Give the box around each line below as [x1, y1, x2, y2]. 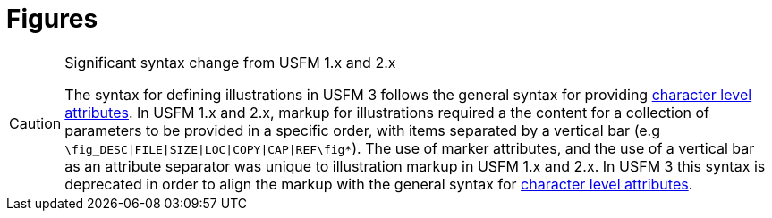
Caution [9, 113, 62, 132]
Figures [6, 4, 98, 34]
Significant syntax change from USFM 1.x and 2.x [64, 53, 396, 71]
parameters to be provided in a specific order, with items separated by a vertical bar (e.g [64, 121, 661, 139]
